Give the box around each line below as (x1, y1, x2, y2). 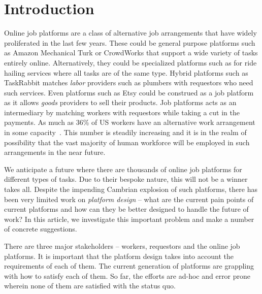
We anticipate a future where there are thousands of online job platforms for (4, 164, 242, 174)
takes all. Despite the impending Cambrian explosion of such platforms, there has (4, 184, 257, 194)
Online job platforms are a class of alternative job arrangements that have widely (4, 27, 257, 38)
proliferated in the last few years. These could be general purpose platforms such (4, 37, 255, 48)
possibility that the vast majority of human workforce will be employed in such (4, 137, 250, 147)
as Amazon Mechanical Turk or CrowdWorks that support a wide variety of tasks (4, 47, 258, 58)
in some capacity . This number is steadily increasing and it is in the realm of (4, 127, 247, 138)
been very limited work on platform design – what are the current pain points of (4, 193, 254, 204)
